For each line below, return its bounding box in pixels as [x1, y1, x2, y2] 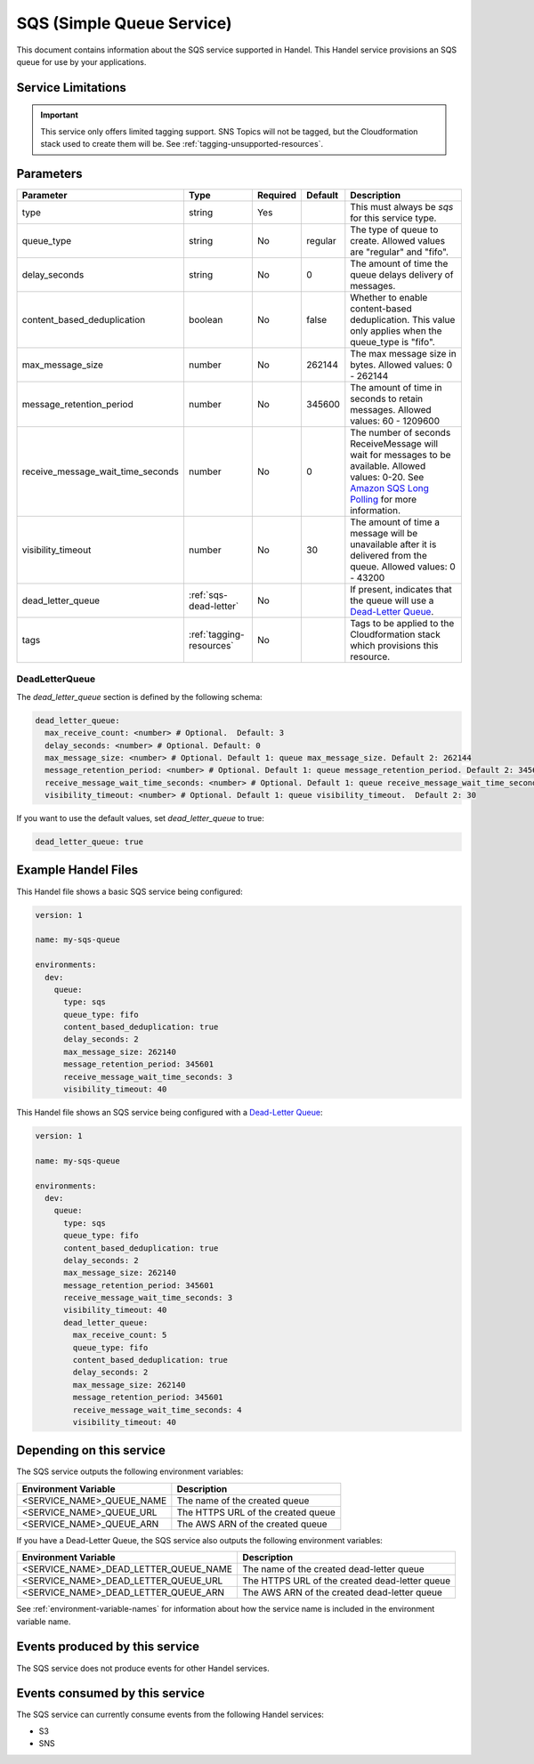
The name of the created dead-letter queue [241, 1563, 425, 1575]
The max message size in [350, 348, 457, 360]
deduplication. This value [350, 314, 456, 326]
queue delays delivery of [350, 269, 454, 281]
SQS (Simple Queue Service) [16, 13, 232, 33]
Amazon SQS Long [350, 482, 429, 495]
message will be [350, 528, 418, 540]
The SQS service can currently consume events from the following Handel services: [16, 1709, 325, 1720]
